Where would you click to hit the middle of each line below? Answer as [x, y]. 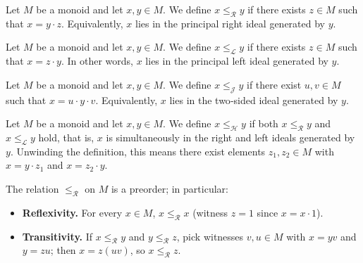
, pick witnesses [210, 236]
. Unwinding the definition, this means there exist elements [138, 151]
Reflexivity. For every [72, 212]
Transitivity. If [57, 236]
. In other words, [97, 61]
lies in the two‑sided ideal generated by [254, 100]
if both [264, 123]
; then [63, 250]
